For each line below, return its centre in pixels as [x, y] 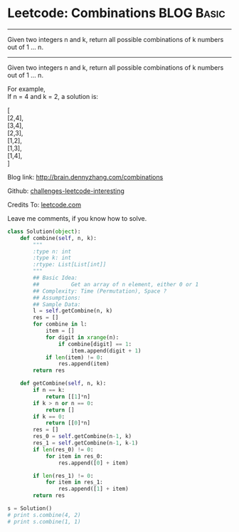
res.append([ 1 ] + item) [94, 489]
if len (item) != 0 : [74, 358]
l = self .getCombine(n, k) [73, 311]
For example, [27, 89]
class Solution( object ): [44, 231]
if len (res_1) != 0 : [63, 476]
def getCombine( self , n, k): [63, 384]
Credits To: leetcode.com [44, 204]
